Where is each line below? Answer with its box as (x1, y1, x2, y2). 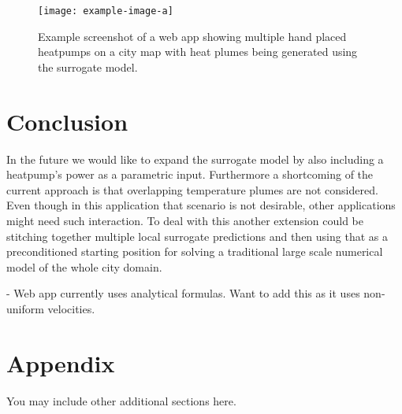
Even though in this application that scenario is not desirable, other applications (6, 197, 396, 213)
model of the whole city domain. (6, 258, 162, 275)
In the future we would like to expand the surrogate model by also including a (6, 150, 384, 167)
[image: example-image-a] (38, 6, 173, 17)
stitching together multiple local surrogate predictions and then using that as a (6, 227, 388, 244)
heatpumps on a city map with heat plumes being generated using (38, 43, 358, 60)
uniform (6, 300, 44, 316)
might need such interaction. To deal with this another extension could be (6, 212, 363, 228)
